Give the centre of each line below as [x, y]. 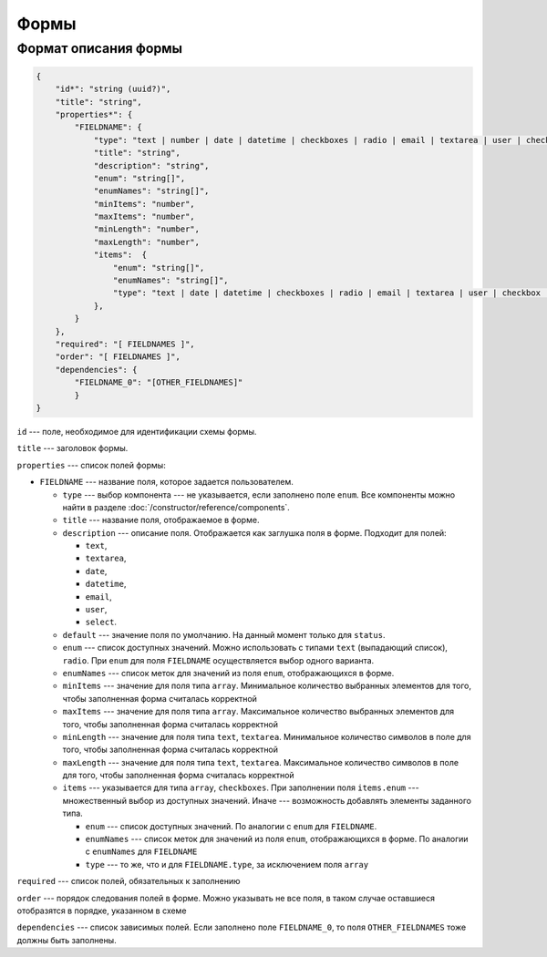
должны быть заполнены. [67, 940]
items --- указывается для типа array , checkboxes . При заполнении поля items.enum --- [241, 787]
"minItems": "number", [144, 204]
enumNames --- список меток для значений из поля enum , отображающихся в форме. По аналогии [277, 839]
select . [101, 622]
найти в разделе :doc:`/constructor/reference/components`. [176, 507]
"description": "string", [151, 165]
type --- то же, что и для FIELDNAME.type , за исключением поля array [227, 864]
